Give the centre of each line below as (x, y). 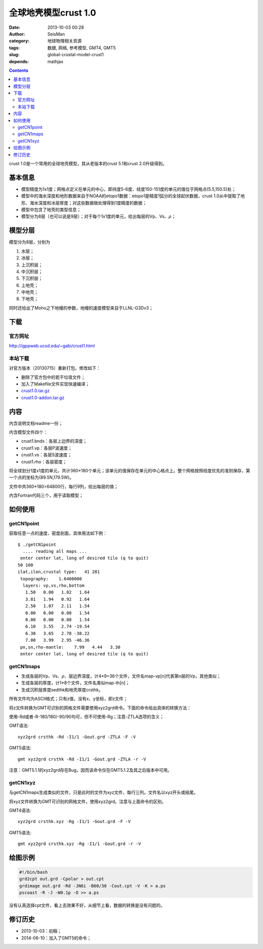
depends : (19, 62)
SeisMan (56, 34)
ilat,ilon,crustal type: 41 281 (59, 572)
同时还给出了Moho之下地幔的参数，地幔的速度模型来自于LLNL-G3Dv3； (81, 308)
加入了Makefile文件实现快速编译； (56, 384)
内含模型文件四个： (28, 432)
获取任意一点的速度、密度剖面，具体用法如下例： (58, 533)
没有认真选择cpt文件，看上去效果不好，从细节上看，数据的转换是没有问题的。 (87, 906)
